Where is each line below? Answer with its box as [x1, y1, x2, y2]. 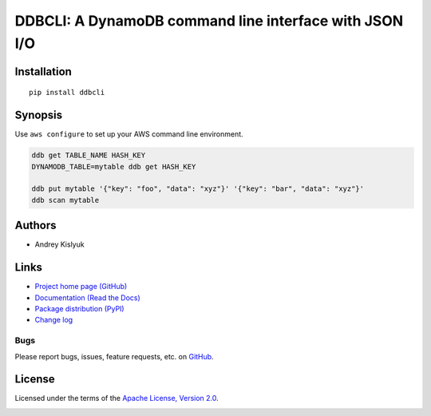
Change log [34, 315, 73, 325]
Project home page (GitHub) [34, 282, 128, 291]
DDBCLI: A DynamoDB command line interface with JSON [14, 12, 404, 30]
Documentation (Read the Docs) [34, 292, 141, 303]
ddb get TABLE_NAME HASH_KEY [31, 151, 146, 160]
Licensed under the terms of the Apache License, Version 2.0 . [14, 394, 219, 403]
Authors [14, 219, 57, 232]
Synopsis [14, 109, 63, 122]
